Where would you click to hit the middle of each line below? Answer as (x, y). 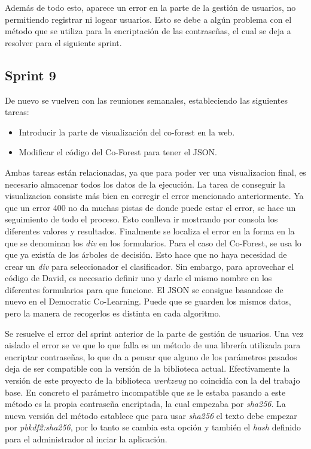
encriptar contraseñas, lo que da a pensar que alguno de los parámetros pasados (151, 356)
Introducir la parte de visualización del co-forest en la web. (127, 132)
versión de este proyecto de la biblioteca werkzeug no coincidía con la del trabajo (153, 380)
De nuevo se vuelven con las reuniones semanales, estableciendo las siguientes (146, 100)
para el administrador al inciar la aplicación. (86, 439)
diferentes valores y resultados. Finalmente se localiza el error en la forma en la (150, 230)
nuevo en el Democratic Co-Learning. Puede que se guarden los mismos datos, (148, 301)
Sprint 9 (31, 75)
